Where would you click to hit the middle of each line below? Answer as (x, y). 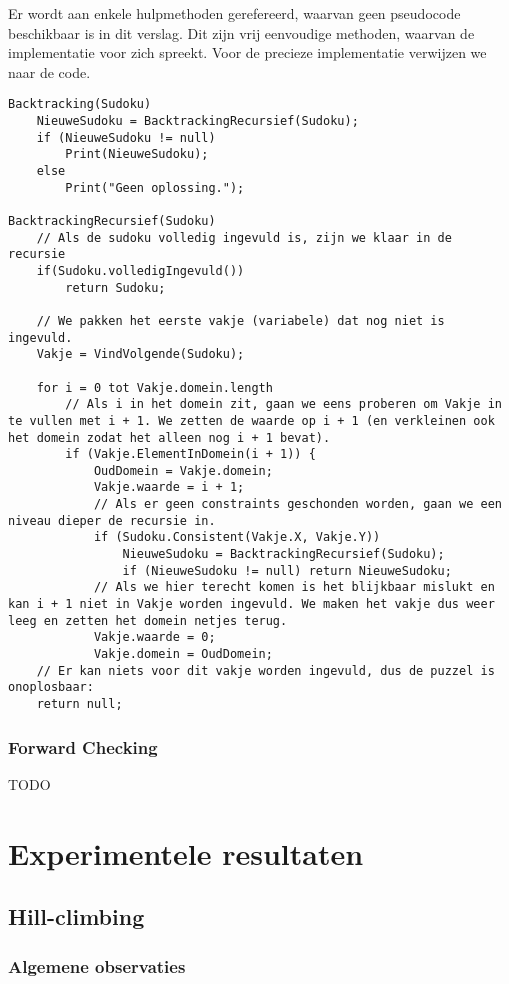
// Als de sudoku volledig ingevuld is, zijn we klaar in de (244, 237)
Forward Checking (83, 746)
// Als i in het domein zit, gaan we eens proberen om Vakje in (283, 404)
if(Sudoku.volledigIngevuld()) (140, 270)
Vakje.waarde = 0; (154, 637)
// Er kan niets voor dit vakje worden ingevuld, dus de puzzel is (265, 670)
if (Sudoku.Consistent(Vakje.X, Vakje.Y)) (237, 537)
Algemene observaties (97, 965)
